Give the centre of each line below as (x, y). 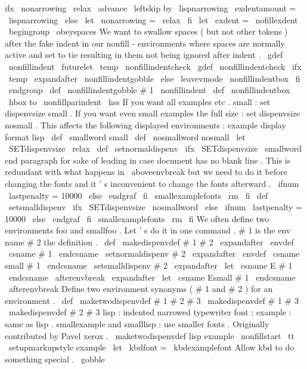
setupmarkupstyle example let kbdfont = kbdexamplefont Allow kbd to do (151, 347)
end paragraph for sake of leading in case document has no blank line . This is (148, 160)
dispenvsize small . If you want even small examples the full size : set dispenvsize (153, 113)
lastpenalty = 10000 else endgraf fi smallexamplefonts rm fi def (138, 195)
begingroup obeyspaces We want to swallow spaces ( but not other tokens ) (148, 31)
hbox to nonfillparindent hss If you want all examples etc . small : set (139, 101)
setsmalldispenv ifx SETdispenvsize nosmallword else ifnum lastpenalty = (156, 207)
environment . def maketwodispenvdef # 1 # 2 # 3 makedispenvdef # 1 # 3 (152, 300)
